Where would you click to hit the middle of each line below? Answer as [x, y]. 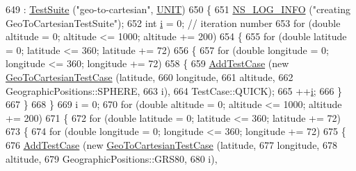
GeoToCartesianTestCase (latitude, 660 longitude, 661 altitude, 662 [149, 76]
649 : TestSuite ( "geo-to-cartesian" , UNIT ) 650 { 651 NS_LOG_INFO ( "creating [178, 9]
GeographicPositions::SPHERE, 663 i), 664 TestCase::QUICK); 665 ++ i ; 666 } [174, 90]
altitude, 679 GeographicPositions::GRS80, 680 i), [112, 158]
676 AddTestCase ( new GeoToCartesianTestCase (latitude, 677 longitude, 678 [171, 144]
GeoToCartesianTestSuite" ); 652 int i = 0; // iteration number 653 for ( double [173, 22]
